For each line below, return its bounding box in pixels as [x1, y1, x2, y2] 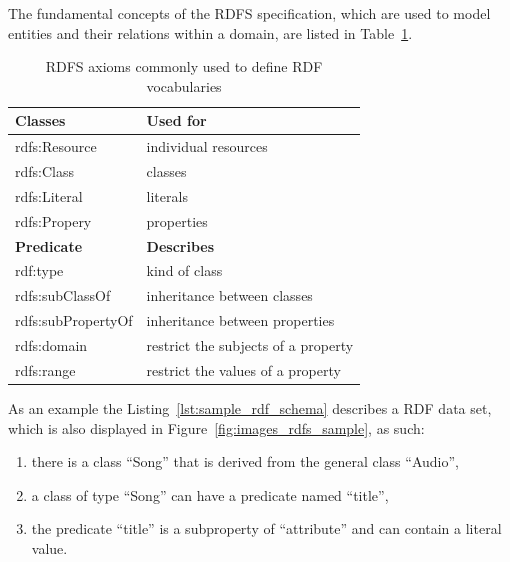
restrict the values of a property [146, 359, 341, 380]
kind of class [146, 260, 223, 281]
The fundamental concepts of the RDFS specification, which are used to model [8, 3, 491, 23]
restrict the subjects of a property [146, 334, 354, 355]
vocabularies [146, 75, 222, 96]
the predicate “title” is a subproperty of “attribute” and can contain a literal [31, 518, 502, 539]
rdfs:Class [15, 161, 74, 182]
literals [146, 185, 188, 206]
